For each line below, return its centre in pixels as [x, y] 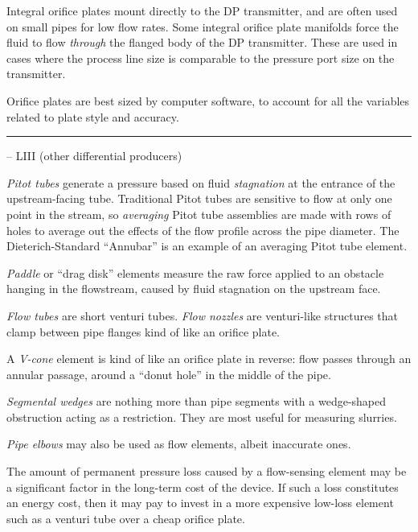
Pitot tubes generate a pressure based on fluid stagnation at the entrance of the [201, 182]
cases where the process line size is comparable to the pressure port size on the [201, 58]
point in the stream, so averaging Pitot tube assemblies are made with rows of [199, 214]
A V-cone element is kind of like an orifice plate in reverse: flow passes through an [209, 359]
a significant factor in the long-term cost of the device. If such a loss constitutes [203, 487]
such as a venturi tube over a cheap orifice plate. [126, 518]
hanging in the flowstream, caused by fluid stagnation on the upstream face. [194, 289]
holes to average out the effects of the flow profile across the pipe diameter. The [203, 230]
